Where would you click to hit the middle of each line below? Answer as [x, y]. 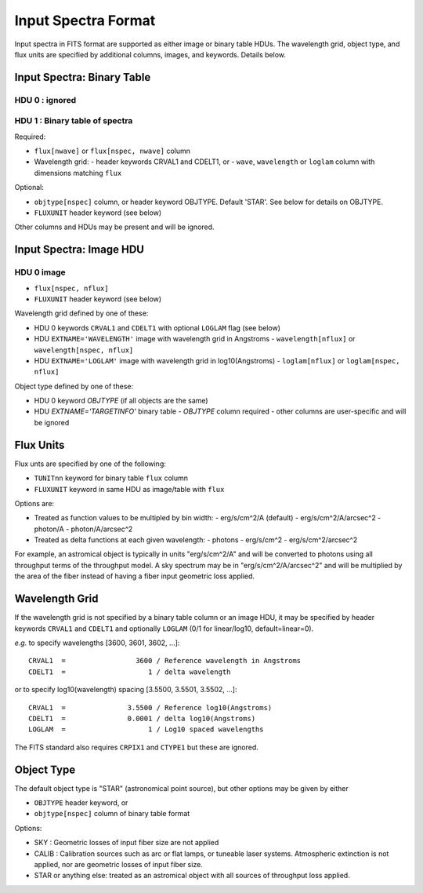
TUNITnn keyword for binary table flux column [111, 478]
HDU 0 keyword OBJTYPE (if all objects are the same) [121, 401]
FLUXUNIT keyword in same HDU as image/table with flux [129, 489]
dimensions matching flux [78, 173]
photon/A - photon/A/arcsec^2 [83, 529]
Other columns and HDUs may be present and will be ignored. [114, 227]
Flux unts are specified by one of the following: [90, 464]
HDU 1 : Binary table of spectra [74, 121]
